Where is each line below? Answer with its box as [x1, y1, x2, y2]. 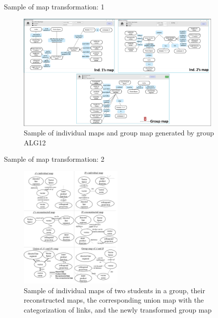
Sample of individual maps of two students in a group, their [24, 285, 205, 295]
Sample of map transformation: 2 [4, 154, 105, 164]
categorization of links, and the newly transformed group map [24, 304, 212, 315]
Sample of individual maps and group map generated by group [24, 127, 214, 138]
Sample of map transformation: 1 [4, 1, 105, 11]
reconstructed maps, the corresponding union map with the [24, 295, 204, 305]
